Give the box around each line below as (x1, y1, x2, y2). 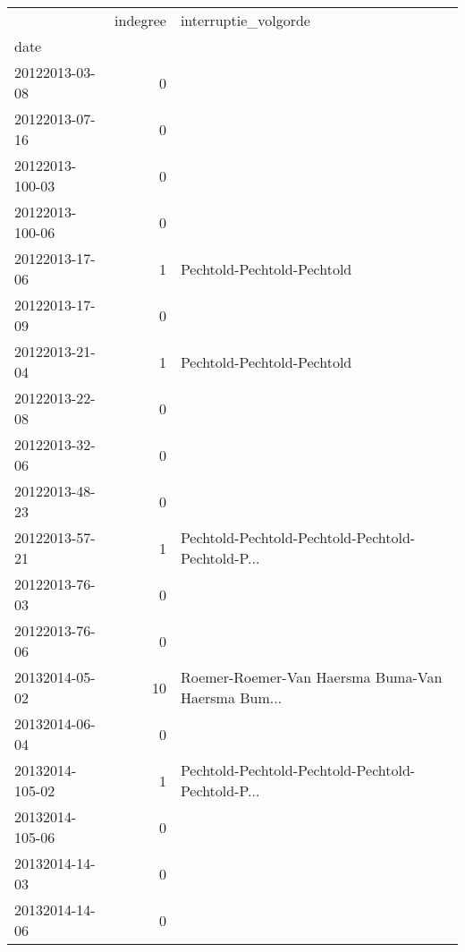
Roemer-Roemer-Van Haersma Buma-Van (180, 667, 443, 687)
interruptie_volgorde (180, 10, 310, 30)
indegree (114, 10, 166, 30)
